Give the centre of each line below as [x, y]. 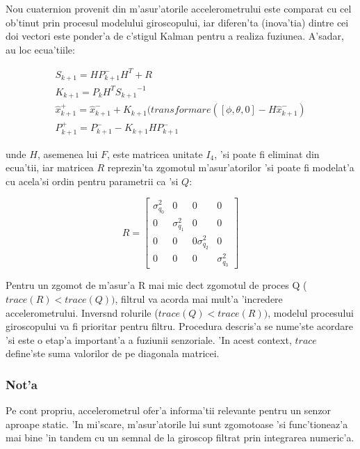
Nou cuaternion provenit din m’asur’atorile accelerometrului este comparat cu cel [179, 8]
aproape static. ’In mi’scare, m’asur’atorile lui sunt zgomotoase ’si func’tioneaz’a [177, 424]
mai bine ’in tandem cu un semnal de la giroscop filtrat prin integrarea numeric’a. [180, 438]
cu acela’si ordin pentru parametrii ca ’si [92, 181]
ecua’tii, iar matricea [50, 167]
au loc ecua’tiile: [40, 49]
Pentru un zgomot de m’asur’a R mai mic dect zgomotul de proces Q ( [156, 285]
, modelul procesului [311, 312]
